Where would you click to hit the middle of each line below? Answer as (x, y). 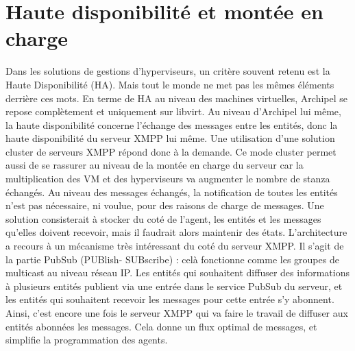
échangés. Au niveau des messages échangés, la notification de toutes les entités (172, 192)
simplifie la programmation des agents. (87, 340)
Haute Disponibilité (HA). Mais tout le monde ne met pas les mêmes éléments (170, 84)
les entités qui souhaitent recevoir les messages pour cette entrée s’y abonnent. (170, 299)
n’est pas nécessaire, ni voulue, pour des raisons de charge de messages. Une (165, 205)
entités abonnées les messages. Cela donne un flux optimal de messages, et (161, 326)
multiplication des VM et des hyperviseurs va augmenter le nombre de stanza (168, 179)
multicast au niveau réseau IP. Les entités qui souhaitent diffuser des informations (177, 273)
